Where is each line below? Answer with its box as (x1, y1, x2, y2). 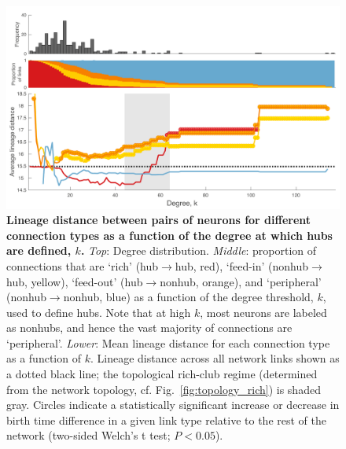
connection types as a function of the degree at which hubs (6, 226, 333, 243)
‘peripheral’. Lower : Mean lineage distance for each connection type (6, 334, 330, 351)
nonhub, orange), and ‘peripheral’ (160, 273, 322, 289)
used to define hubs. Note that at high (6, 304, 191, 320)
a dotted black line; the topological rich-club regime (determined (6, 366, 318, 382)
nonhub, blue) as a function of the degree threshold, (63, 289, 314, 305)
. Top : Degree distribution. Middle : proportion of (80, 242, 317, 259)
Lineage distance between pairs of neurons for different (6, 212, 311, 228)
